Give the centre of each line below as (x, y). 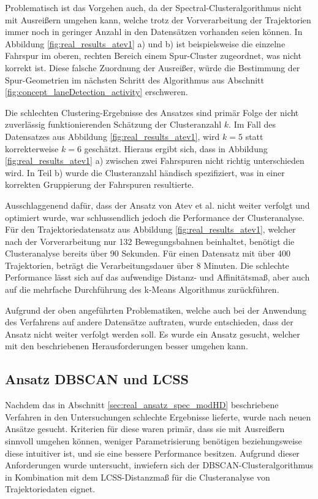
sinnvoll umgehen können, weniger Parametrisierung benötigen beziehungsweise (153, 441)
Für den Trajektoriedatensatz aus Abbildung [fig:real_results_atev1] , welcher (150, 229)
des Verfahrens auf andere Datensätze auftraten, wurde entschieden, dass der (149, 322)
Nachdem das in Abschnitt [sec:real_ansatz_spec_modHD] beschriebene (142, 405)
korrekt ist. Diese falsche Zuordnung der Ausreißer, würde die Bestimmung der (153, 67)
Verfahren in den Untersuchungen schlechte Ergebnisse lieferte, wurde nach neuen (158, 416)
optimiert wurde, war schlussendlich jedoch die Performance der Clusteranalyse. (155, 217)
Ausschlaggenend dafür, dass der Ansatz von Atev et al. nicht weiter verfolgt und (157, 205)
